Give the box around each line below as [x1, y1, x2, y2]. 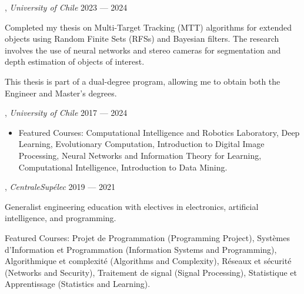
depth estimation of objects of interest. [5, 55, 145, 68]
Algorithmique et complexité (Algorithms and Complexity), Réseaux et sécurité [5, 255, 292, 267]
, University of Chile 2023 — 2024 [5, 1, 128, 13]
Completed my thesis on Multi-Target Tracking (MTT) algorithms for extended [5, 21, 292, 33]
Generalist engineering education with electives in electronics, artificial [5, 200, 259, 212]
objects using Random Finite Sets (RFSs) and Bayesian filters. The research [5, 32, 279, 45]
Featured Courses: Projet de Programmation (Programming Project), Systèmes [5, 231, 290, 243]
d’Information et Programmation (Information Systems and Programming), [5, 243, 277, 255]
